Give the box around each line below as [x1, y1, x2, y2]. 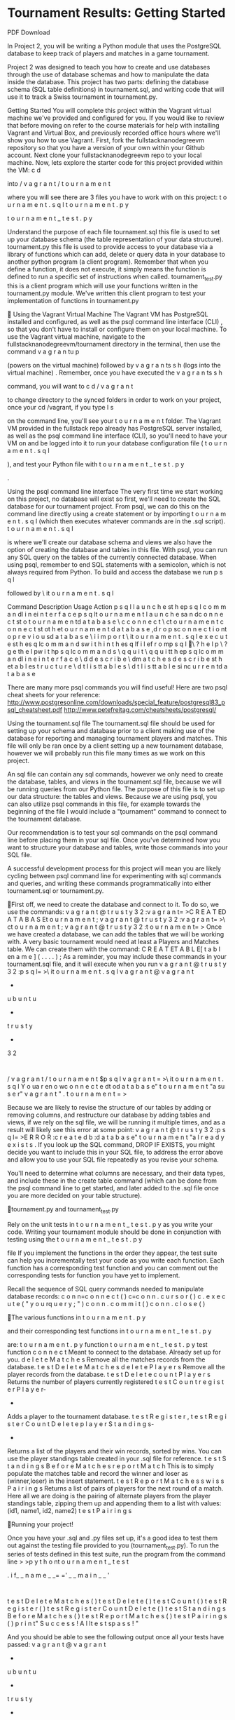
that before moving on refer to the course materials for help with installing [7, 121, 220, 129]
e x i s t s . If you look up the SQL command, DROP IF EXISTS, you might [7, 1140, 215, 1148]
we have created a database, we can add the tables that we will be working [7, 929, 225, 938]
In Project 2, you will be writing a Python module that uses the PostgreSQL [7, 41, 222, 50]
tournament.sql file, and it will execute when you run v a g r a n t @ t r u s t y [7, 960, 227, 968]
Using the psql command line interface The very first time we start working [7, 487, 223, 495]
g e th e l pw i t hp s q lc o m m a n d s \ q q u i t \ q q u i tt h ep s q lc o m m [7, 647, 224, 655]
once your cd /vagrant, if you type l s [7, 403, 114, 411]
